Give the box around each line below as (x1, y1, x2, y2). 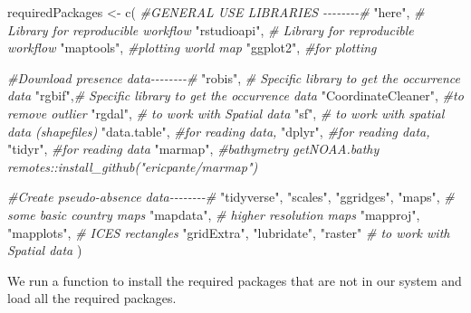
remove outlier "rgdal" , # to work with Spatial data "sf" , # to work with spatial (7, 103, 445, 122)
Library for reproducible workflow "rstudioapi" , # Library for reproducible (7, 20, 414, 39)
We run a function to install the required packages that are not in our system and (7, 270, 462, 289)
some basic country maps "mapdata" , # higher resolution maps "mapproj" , (7, 204, 420, 223)
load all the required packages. (7, 289, 177, 308)
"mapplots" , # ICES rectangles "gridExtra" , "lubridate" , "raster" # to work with (7, 223, 450, 242)
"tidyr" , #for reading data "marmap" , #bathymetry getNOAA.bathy (7, 139, 380, 158)
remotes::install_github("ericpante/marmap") (7, 156, 258, 175)
